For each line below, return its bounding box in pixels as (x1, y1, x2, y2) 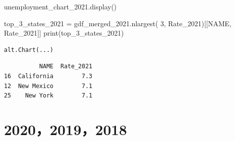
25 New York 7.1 (4, 92, 92, 99)
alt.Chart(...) (4, 46, 54, 53)
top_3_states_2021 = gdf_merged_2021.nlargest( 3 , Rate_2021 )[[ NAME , (4, 18, 232, 28)
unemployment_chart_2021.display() (4, 1, 117, 11)
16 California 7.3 (4, 72, 92, 80)
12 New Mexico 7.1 (4, 82, 92, 90)
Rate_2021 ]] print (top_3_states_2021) (4, 28, 124, 38)
